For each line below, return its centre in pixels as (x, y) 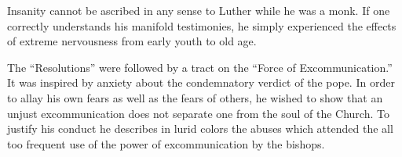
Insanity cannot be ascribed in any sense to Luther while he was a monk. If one (199, 10)
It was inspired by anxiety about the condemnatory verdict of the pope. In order (201, 82)
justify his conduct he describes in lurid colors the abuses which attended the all (200, 128)
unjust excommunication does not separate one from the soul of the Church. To (198, 113)
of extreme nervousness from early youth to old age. (132, 41)
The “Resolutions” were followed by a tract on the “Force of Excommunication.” (200, 67)
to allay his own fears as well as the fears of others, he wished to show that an (195, 97)
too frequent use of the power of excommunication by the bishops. (166, 143)
